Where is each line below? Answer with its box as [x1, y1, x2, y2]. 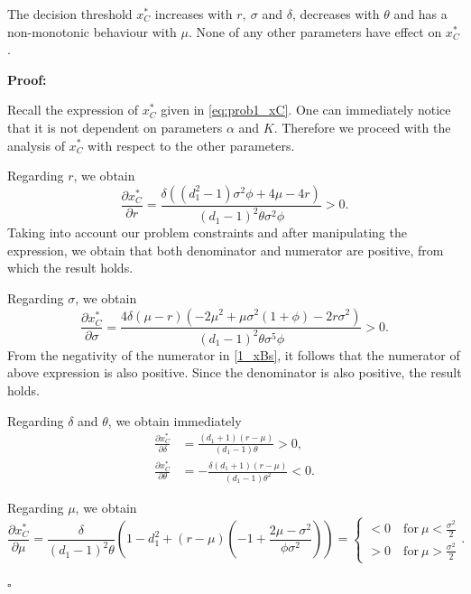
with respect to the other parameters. [88, 135, 295, 154]
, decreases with [291, 5, 380, 23]
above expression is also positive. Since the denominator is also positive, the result [7, 363, 462, 382]
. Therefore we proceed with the [273, 117, 451, 136]
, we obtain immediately [107, 411, 242, 430]
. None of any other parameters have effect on [189, 22, 442, 41]
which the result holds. [7, 258, 134, 277]
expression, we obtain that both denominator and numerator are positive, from [7, 240, 444, 259]
